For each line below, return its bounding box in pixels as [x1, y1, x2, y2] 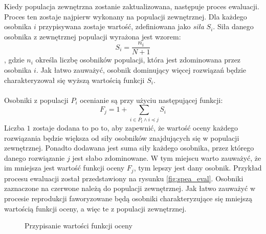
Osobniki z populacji [4, 94, 69, 105]
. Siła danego [213, 21, 254, 32]
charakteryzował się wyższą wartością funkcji [4, 74, 145, 85]
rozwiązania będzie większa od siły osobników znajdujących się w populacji [4, 132, 239, 143]
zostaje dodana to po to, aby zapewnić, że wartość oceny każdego [33, 122, 238, 133]
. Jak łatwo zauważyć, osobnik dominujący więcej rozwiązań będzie [36, 65, 247, 75]
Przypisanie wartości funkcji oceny [25, 220, 132, 231]
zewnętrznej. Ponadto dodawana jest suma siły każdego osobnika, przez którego [4, 142, 254, 153]
